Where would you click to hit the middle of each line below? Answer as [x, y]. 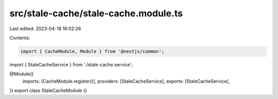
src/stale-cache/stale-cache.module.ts [96, 13]
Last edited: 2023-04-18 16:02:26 [45, 29]
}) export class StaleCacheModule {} [48, 91]
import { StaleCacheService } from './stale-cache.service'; [71, 64]
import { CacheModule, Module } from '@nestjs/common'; [92, 51]
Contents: [20, 38]
